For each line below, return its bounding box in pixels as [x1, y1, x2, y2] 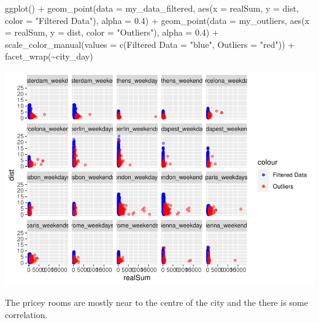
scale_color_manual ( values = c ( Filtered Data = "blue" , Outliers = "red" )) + [5, 37, 295, 50]
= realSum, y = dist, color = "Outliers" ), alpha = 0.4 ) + [5, 26, 219, 39]
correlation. [5, 308, 48, 321]
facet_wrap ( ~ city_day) [5, 50, 93, 63]
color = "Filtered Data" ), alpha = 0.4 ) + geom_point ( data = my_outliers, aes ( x [5, 14, 310, 26]
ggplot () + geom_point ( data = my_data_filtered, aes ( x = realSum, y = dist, [5, 2, 299, 14]
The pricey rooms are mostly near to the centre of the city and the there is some [5, 296, 308, 309]
